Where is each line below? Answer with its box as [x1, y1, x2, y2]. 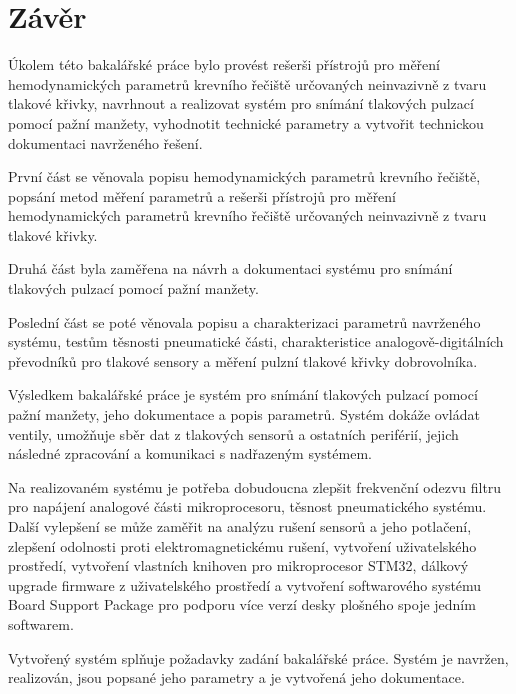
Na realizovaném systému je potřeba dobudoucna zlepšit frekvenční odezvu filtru [8, 476, 502, 497]
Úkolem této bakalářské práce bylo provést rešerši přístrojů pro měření [8, 54, 440, 75]
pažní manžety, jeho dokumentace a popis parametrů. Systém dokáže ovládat [8, 404, 480, 425]
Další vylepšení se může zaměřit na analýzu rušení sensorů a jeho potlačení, [8, 516, 472, 536]
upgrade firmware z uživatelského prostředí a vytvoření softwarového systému [8, 574, 482, 595]
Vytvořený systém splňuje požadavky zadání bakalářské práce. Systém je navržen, [8, 647, 509, 668]
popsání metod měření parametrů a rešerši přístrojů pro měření [8, 185, 397, 206]
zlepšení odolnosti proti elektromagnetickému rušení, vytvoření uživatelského [8, 535, 477, 556]
